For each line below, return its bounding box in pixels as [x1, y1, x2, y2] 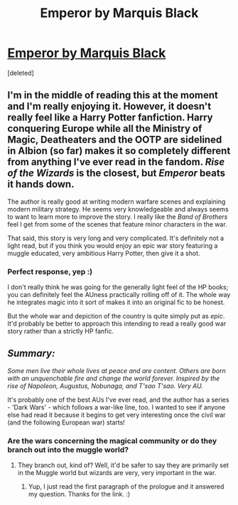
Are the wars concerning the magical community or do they [7, 436, 217, 446]
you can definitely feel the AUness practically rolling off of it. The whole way [7, 291, 231, 299]
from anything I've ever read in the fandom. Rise [7, 156, 225, 168]
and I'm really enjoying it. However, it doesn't [7, 100, 212, 113]
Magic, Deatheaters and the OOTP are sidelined [7, 134, 222, 146]
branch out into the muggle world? [7, 444, 129, 454]
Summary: [7, 348, 55, 360]
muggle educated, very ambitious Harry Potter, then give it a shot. [7, 249, 200, 257]
